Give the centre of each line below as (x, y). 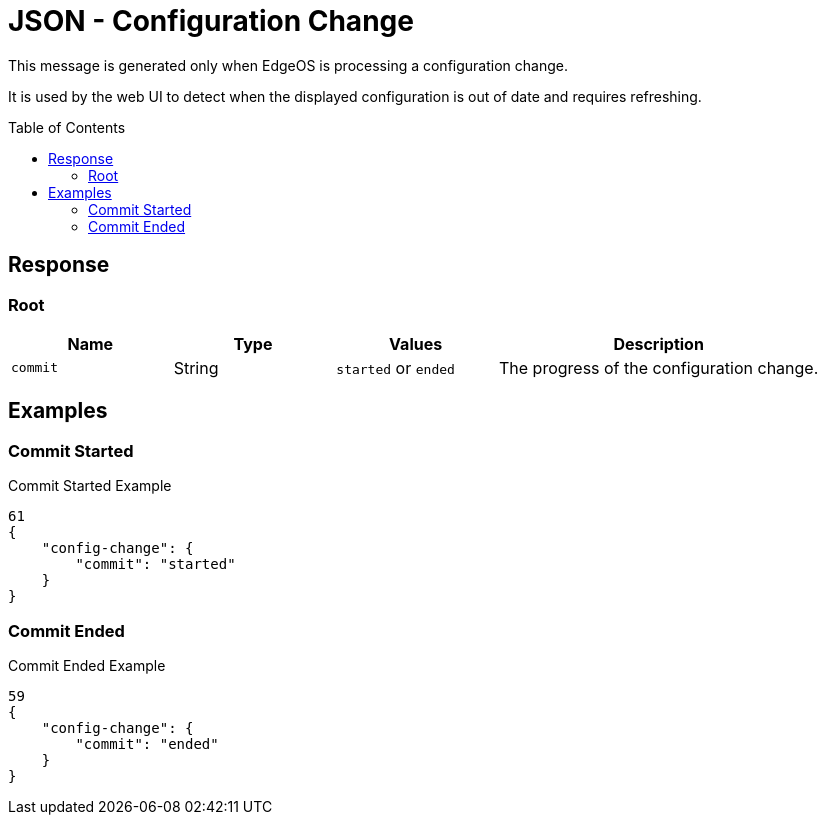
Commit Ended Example (87, 665)
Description (658, 343)
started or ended (395, 367)
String (196, 367)
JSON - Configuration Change (211, 21)
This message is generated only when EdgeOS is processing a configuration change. (288, 65)
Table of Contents (67, 127)
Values (416, 343)
